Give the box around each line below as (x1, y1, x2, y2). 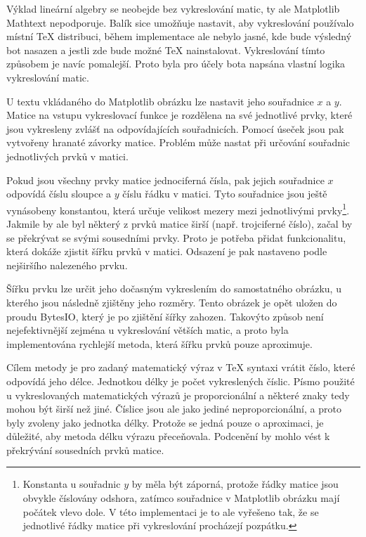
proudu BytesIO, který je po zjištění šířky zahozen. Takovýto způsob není (6, 309, 324, 323)
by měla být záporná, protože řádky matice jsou (131, 477, 339, 491)
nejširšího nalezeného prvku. (6, 257, 128, 272)
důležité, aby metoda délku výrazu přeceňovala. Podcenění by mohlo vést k (6, 429, 330, 444)
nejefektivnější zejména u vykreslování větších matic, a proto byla (6, 323, 289, 337)
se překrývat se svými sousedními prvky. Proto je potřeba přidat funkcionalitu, (6, 230, 346, 245)
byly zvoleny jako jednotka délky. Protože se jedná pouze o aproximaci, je (6, 415, 324, 429)
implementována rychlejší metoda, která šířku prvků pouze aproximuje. (6, 336, 313, 351)
